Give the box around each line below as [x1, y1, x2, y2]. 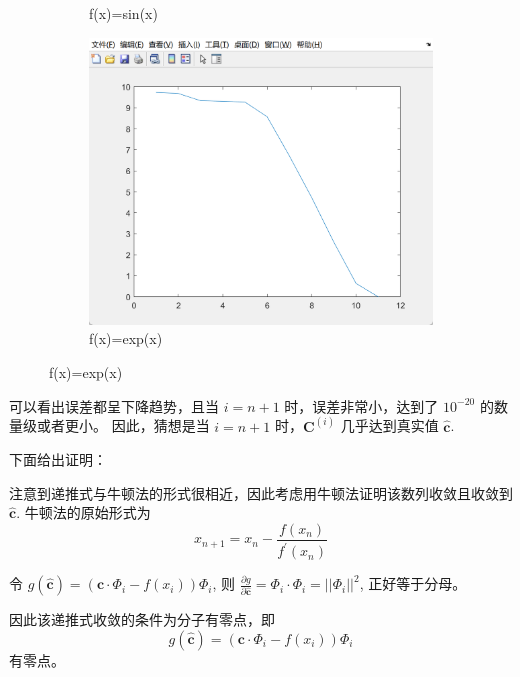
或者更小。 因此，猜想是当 [36, 415, 210, 436]
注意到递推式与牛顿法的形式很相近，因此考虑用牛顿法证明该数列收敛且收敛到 [9, 482, 513, 503]
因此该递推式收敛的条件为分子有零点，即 [9, 609, 275, 630]
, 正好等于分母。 [359, 573, 467, 594]
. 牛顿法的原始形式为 [16, 502, 151, 523]
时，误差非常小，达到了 [284, 395, 439, 416]
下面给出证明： [9, 449, 107, 470]
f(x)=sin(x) [89, 3, 158, 23]
